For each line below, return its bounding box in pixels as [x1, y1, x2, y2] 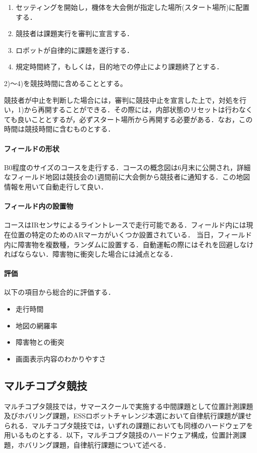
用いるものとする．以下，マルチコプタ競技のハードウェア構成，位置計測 [4, 430, 240, 440]
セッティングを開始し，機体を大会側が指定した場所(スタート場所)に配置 [15, 2, 250, 12]
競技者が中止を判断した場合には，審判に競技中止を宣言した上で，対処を [4, 94, 240, 105]
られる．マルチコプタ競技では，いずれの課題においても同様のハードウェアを [4, 420, 253, 430]
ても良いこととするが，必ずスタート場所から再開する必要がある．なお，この [4, 114, 253, 124]
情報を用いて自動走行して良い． [4, 181, 108, 191]
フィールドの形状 [4, 143, 59, 153]
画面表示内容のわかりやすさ [15, 353, 106, 363]
